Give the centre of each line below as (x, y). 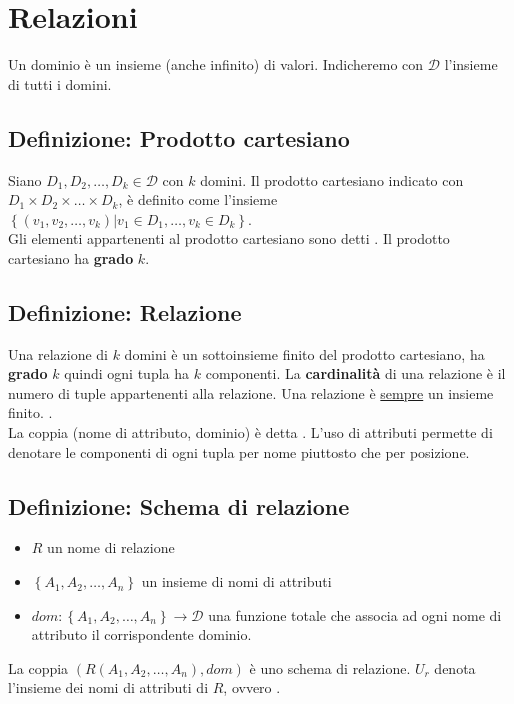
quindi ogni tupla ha (127, 373)
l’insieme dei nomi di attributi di (108, 687)
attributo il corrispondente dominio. (141, 634)
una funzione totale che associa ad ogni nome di (355, 614)
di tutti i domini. (60, 83)
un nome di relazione (111, 547)
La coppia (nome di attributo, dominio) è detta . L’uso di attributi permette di (250, 432)
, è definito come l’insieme (198, 199)
